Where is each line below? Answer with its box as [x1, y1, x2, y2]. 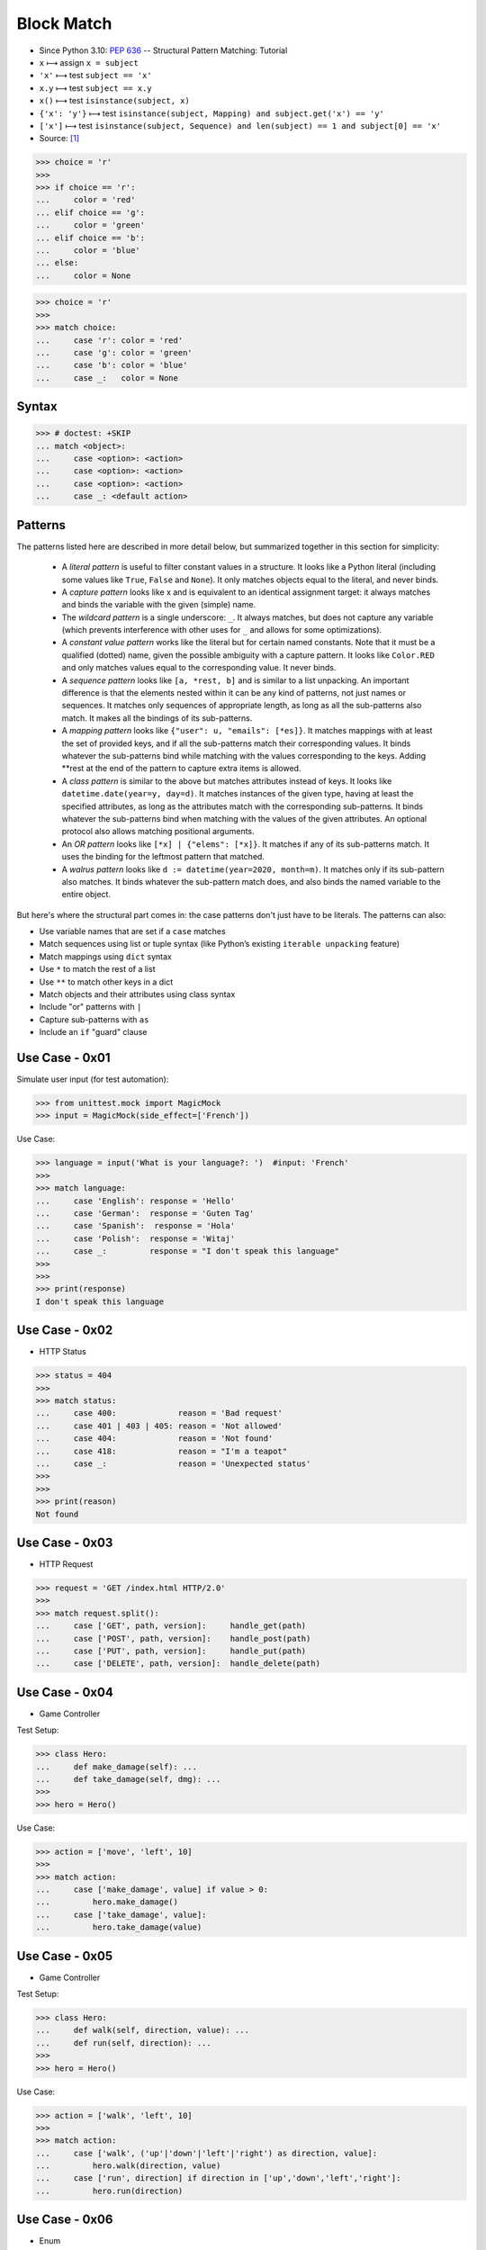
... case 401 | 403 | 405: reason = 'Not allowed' [35, 1420, 283, 1431]
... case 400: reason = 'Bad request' [35, 1408, 283, 1418]
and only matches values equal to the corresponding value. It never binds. [61, 662, 337, 673]
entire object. [61, 889, 112, 900]
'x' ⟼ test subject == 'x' [39, 70, 152, 81]
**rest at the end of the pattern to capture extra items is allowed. [61, 763, 301, 774]
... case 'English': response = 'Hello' [35, 1195, 236, 1206]
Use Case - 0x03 [16, 1534, 113, 1550]
